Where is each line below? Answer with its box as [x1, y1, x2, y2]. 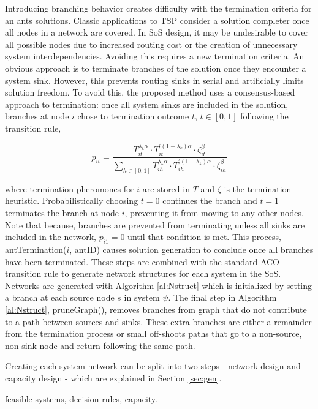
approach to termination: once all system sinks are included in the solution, [5, 97, 289, 110]
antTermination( [5, 242, 67, 255]
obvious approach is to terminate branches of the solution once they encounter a [5, 61, 306, 74]
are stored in [142, 182, 190, 195]
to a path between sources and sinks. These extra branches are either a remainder [5, 315, 312, 328]
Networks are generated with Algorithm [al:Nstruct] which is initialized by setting [5, 279, 312, 291]
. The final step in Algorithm [168, 291, 277, 304]
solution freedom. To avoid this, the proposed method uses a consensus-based [5, 86, 295, 99]
